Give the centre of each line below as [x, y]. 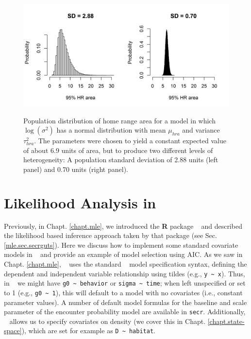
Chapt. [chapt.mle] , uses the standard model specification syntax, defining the [125, 264]
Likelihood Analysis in [80, 202]
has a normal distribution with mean [111, 130]
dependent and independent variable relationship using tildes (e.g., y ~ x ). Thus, [125, 273]
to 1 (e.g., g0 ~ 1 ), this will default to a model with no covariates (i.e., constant [123, 292]
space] [13, 331]
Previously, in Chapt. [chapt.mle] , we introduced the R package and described [123, 226]
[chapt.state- [226, 321]
